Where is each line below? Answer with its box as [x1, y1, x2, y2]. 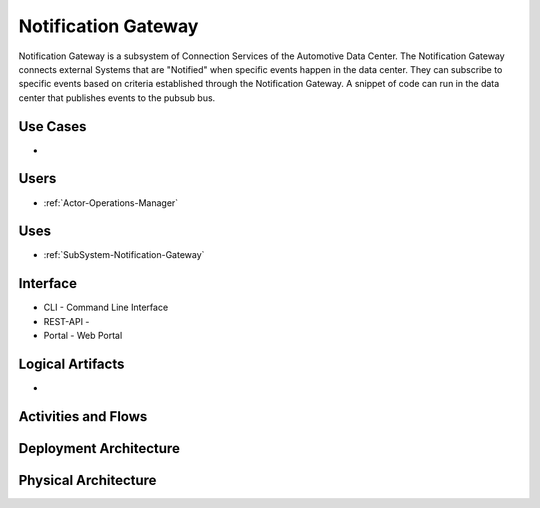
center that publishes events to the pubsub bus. [18, 91, 216, 104]
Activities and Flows [18, 408, 148, 425]
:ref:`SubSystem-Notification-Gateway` [43, 249, 205, 261]
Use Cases [18, 118, 87, 135]
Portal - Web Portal [43, 330, 123, 342]
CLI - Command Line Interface [43, 301, 169, 314]
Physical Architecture [18, 471, 157, 489]
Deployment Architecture [18, 440, 180, 457]
